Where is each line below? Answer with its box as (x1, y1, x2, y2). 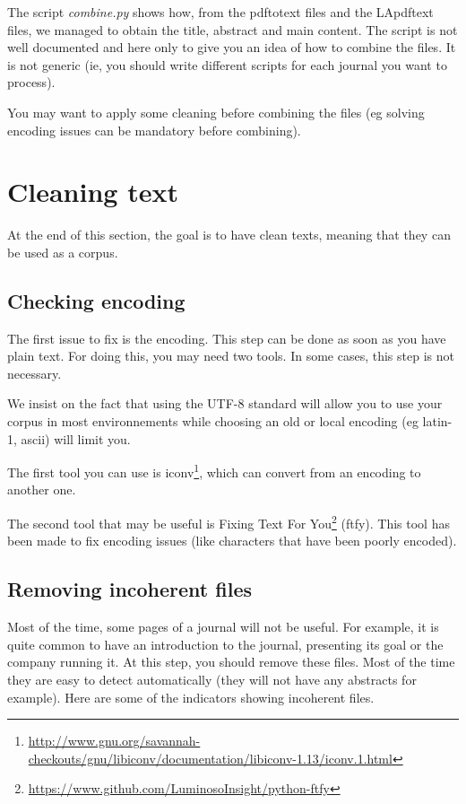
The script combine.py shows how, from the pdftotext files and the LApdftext (7, 3, 434, 21)
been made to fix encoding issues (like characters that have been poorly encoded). (7, 531, 457, 550)
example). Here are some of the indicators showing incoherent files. (7, 687, 375, 706)
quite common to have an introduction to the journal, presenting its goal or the (7, 634, 444, 653)
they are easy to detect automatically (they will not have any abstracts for (7, 669, 417, 688)
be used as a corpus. (7, 242, 118, 261)
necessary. (7, 363, 62, 382)
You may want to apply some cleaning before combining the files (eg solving (7, 102, 425, 121)
